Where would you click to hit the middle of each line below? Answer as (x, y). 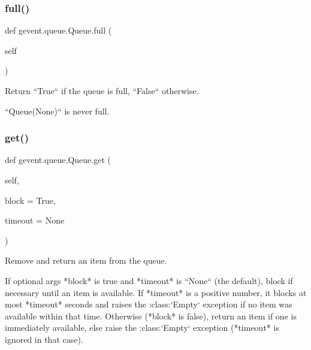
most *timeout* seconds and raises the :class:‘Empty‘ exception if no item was (149, 304)
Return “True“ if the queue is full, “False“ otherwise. (102, 90)
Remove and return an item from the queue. (86, 260)
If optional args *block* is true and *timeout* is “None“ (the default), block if (149, 280)
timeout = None (35, 220)
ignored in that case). (44, 339)
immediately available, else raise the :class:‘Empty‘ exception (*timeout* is (142, 328)
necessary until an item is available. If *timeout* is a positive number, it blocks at (156, 292)
